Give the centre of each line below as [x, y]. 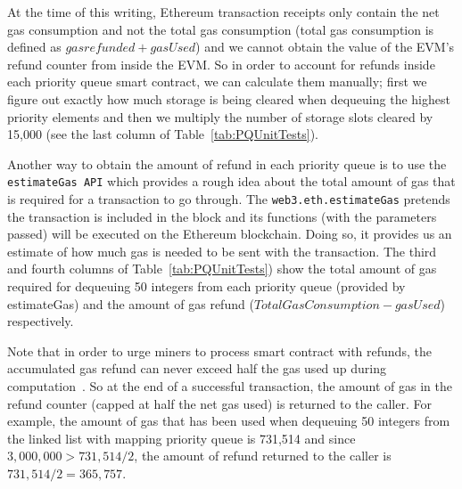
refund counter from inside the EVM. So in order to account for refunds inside [221, 64]
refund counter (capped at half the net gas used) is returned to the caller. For [219, 403]
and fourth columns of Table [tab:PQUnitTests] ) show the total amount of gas [222, 269]
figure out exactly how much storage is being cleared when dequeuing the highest [229, 98]
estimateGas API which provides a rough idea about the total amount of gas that [231, 181]
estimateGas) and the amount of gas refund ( [131, 303]
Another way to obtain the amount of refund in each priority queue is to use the [227, 163]
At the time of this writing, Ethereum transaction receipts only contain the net [223, 12]
